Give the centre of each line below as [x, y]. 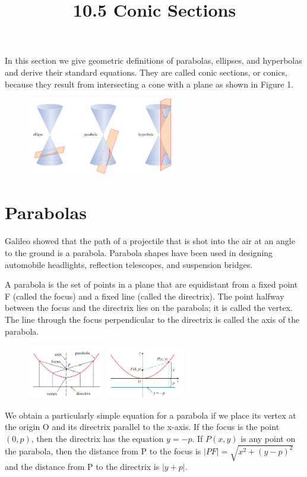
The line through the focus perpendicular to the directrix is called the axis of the [152, 319]
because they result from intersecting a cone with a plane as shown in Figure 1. [149, 84]
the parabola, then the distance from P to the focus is [103, 450]
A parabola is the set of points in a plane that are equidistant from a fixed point [151, 284]
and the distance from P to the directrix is [82, 467]
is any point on [268, 439]
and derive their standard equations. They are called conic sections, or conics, [146, 72]
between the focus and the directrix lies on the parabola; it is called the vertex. [149, 308]
